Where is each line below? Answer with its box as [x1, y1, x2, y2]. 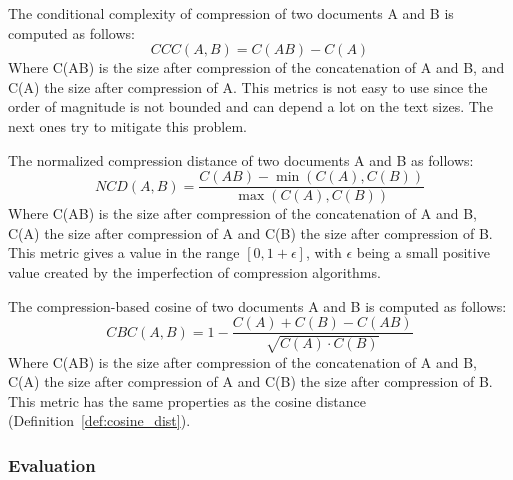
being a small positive [356, 242, 490, 263]
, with [305, 242, 342, 263]
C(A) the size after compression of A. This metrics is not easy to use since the [8, 76, 488, 97]
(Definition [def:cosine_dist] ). [8, 410, 191, 431]
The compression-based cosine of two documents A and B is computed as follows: [8, 295, 507, 316]
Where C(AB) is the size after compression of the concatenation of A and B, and [8, 57, 505, 78]
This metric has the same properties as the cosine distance [8, 390, 366, 411]
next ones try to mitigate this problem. [8, 115, 248, 136]
